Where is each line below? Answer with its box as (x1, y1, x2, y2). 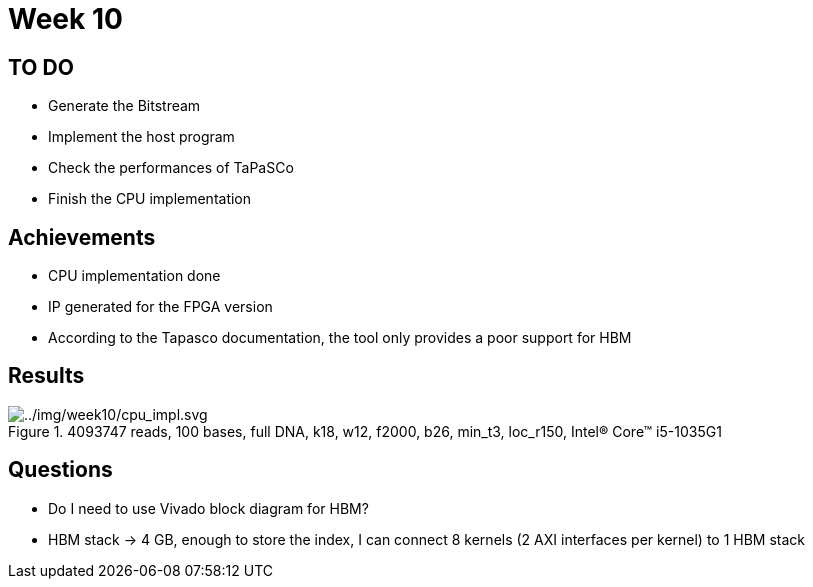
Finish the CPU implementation (48, 190, 252, 208)
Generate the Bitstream (48, 97, 201, 115)
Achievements (8, 224, 156, 250)
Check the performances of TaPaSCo (48, 159, 294, 177)
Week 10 (8, 2, 123, 36)
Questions (8, 457, 113, 483)
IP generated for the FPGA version (48, 298, 273, 316)
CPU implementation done (48, 267, 221, 285)
